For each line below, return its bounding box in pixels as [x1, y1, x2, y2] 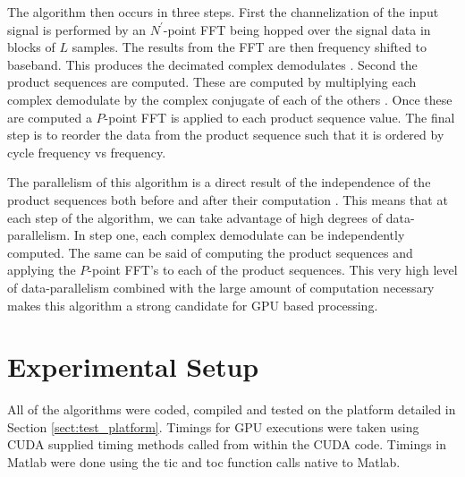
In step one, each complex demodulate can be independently [73, 226, 405, 244]
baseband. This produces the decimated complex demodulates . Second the [7, 55, 418, 73]
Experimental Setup [7, 348, 259, 385]
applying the [7, 260, 76, 279]
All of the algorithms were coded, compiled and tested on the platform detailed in [7, 400, 456, 419]
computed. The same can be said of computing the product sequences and [7, 243, 413, 261]
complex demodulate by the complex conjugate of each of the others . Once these [7, 89, 452, 108]
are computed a [7, 107, 92, 126]
